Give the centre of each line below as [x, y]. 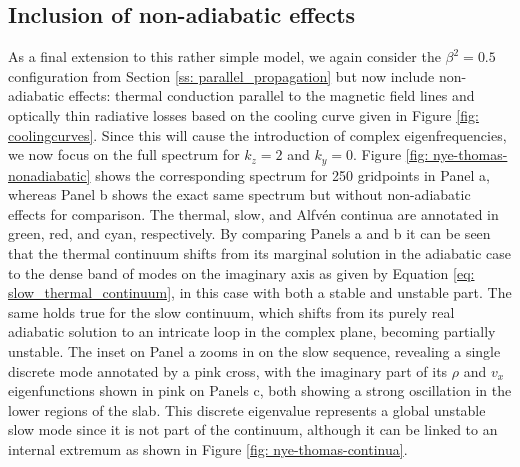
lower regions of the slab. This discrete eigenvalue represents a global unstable [247, 409]
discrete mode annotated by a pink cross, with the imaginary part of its [228, 370]
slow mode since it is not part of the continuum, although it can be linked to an [253, 429]
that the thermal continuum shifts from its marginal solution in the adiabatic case [259, 253]
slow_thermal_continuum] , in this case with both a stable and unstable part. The [260, 292]
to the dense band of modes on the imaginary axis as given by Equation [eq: [241, 272]
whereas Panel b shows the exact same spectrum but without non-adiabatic [239, 194]
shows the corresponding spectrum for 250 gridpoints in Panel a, [292, 174]
